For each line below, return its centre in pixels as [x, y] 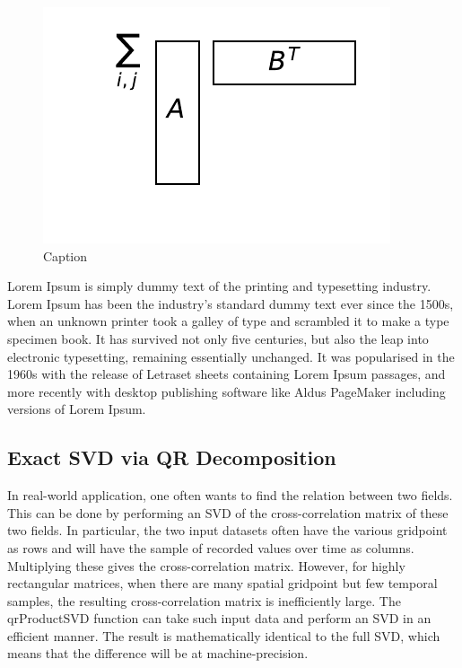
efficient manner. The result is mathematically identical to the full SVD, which [224, 635]
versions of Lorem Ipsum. [77, 409]
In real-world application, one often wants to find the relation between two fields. [230, 495]
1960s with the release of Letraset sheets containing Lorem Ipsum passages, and [227, 374]
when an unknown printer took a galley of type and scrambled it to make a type [228, 321]
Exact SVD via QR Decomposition [172, 457]
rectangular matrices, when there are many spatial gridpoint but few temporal [222, 583]
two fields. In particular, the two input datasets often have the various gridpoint [227, 530]
